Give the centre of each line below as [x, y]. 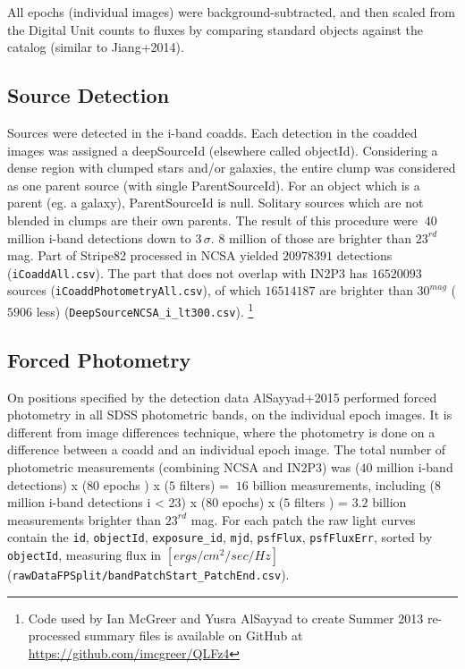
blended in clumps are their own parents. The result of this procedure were [213, 220]
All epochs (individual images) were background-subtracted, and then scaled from [231, 12]
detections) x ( [47, 484]
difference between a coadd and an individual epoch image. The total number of [227, 449]
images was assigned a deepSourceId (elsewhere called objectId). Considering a [223, 150]
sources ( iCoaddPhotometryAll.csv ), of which [134, 290]
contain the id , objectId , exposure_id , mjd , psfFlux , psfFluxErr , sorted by [220, 537]
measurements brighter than [85, 519]
